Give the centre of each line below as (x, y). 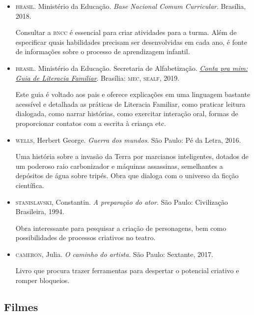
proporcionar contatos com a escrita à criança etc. (91, 123)
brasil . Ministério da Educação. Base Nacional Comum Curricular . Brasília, (131, 6)
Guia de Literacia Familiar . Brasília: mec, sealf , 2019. (98, 78)
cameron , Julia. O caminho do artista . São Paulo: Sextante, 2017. (114, 254)
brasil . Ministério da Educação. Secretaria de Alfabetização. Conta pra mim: (132, 68)
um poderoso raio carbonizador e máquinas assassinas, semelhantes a (119, 166)
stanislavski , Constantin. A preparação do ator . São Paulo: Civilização (122, 202)
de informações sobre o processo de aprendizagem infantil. (103, 51)
